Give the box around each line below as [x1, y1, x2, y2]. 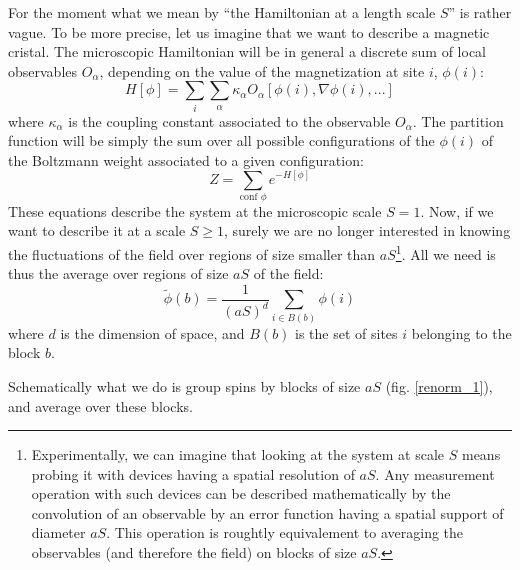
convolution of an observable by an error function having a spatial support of [31, 502, 504, 523]
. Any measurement [375, 463, 495, 484]
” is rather [448, 2, 512, 22]
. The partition [412, 110, 504, 131]
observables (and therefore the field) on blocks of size [31, 542, 357, 563]
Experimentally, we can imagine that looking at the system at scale [31, 444, 445, 465]
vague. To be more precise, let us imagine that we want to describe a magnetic [8, 21, 490, 42]
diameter [31, 522, 86, 543]
